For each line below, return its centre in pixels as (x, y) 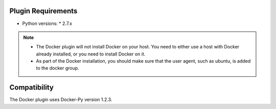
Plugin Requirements (43, 11)
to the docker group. (57, 68)
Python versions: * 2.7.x (47, 23)
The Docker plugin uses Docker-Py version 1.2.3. (61, 100)
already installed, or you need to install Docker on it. (91, 54)
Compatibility (31, 87)
